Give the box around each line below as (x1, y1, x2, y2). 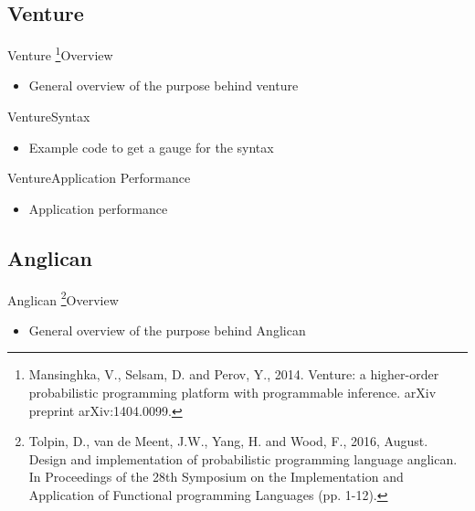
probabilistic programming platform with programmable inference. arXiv (28, 383, 437, 402)
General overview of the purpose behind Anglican (28, 320, 306, 339)
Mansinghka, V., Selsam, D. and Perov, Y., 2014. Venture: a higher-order (28, 365, 439, 384)
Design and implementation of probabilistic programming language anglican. (28, 449, 458, 468)
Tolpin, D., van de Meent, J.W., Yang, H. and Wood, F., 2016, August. (28, 431, 428, 451)
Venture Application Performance (7, 168, 191, 187)
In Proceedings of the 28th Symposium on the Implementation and (28, 467, 404, 486)
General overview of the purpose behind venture (28, 76, 299, 95)
